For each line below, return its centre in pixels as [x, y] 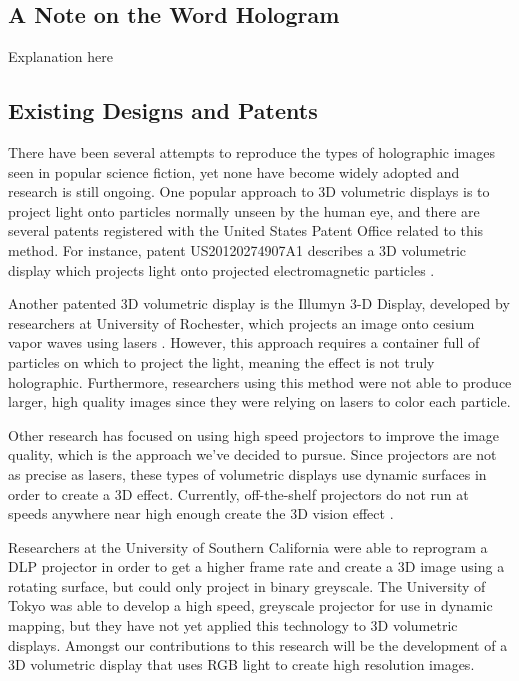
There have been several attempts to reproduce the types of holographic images [251, 152]
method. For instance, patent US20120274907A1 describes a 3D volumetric [237, 249]
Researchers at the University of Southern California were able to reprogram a [248, 546]
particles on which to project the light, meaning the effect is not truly [221, 361]
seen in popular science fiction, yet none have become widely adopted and [234, 171]
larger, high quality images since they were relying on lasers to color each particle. [259, 401]
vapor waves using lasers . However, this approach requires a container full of [244, 342]
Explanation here [60, 56]
